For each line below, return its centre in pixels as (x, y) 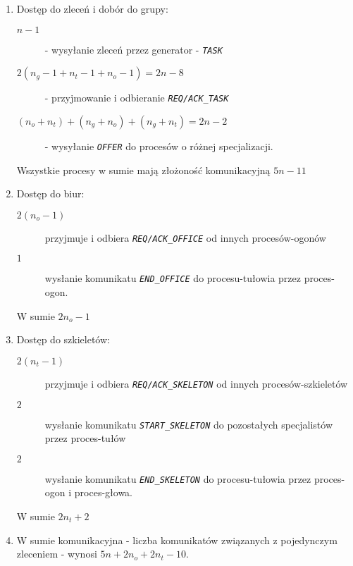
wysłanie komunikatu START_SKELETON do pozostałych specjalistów (189, 424)
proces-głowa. (103, 492)
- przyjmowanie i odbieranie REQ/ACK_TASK (137, 98)
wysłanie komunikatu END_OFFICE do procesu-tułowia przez (173, 278)
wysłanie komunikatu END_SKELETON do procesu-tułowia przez (178, 478)
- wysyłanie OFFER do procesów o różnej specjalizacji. (159, 146)
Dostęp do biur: (50, 193)
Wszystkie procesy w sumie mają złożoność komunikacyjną (143, 170)
